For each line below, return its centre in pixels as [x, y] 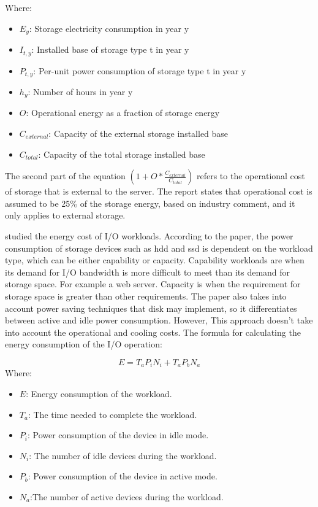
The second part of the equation [65, 176]
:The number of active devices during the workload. [127, 496]
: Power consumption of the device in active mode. [123, 476]
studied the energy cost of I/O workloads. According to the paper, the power [149, 235]
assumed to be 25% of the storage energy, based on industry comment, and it [150, 203]
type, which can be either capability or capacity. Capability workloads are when [155, 260]
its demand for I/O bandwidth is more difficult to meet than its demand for [148, 272]
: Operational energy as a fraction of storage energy [123, 113]
